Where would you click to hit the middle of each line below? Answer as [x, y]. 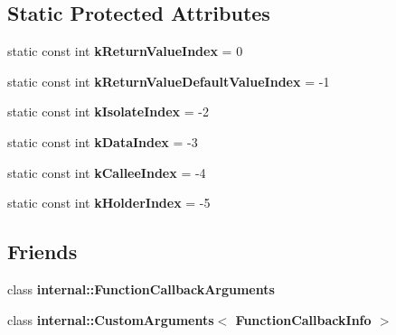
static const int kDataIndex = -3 [103, 141]
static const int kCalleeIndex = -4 [107, 172]
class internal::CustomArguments [111, 319]
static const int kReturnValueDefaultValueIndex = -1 [169, 81]
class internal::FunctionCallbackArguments [141, 288]
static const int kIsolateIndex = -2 [108, 112]
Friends [42, 251]
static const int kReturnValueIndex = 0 [125, 51]
